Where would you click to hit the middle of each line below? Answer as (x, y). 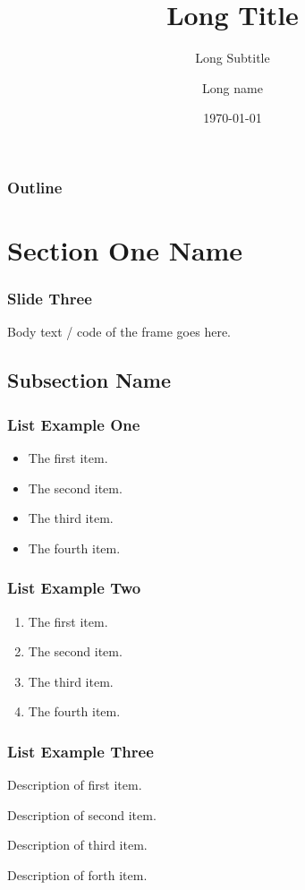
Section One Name (125, 250)
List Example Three (80, 751)
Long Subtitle (233, 58)
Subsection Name (89, 380)
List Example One (74, 424)
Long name (233, 87)
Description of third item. (77, 845)
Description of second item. (82, 814)
